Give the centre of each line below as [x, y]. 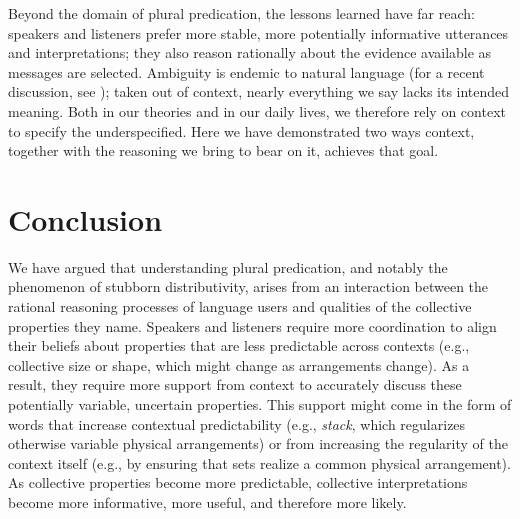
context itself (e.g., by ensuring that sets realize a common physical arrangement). [259, 462]
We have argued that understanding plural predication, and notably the [228, 266]
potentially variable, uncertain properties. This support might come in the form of [260, 404]
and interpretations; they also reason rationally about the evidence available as [250, 52]
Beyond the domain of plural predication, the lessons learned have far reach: [241, 13]
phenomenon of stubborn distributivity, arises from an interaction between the [248, 286]
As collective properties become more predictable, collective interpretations [238, 482]
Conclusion [85, 218]
